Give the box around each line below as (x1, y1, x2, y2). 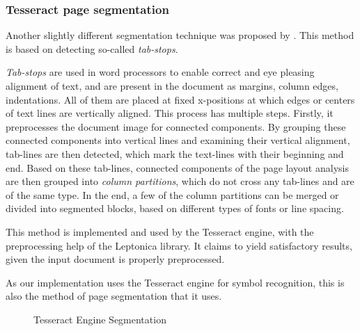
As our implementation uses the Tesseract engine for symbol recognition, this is (6, 275, 345, 289)
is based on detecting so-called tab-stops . (6, 41, 178, 56)
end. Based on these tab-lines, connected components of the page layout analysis (6, 160, 349, 175)
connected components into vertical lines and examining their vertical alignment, (6, 133, 350, 147)
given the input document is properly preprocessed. (6, 252, 225, 266)
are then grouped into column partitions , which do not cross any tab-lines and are (6, 174, 354, 188)
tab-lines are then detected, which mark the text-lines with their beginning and (6, 146, 344, 161)
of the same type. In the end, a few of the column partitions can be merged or (6, 187, 339, 202)
